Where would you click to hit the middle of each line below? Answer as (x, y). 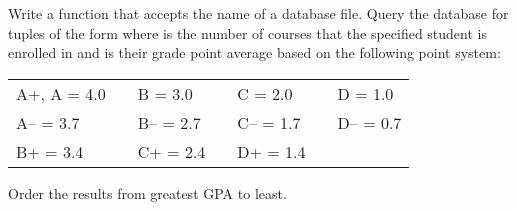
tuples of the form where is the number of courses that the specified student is (247, 32)
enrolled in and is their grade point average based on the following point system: (254, 52)
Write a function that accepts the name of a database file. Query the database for (258, 13)
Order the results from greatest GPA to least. (147, 192)
